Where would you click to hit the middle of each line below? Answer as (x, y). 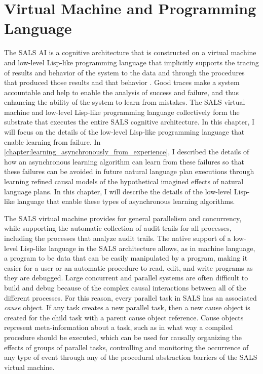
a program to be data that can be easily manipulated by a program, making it (126, 258)
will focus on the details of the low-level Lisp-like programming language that (124, 132)
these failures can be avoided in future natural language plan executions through (129, 171)
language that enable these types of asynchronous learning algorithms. (126, 201)
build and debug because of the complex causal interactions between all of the (125, 287)
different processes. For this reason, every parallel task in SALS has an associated (130, 297)
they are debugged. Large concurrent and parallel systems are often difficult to (126, 278)
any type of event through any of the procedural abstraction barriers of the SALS (131, 357)
